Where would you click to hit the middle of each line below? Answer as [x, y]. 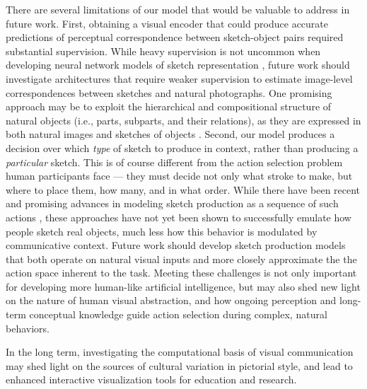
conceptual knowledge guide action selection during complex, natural [178, 314]
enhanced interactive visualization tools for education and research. [151, 379]
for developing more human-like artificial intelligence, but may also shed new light [183, 286]
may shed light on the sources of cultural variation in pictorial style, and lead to [179, 365]
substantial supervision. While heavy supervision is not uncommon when [163, 51]
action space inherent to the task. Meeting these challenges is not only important [181, 273]
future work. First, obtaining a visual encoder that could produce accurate [167, 23]
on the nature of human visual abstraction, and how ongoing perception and [171, 300]
